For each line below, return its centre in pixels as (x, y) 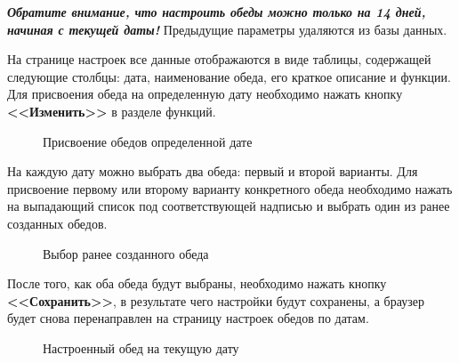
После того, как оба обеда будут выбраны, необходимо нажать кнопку (197, 283)
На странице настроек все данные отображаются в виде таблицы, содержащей (219, 59)
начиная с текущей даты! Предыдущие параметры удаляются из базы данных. (227, 29)
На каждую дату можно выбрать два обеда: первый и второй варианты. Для (213, 171)
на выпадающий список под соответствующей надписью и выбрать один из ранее (229, 206)
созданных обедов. (57, 223)
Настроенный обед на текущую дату (141, 347)
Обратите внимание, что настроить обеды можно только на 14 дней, (217, 12)
